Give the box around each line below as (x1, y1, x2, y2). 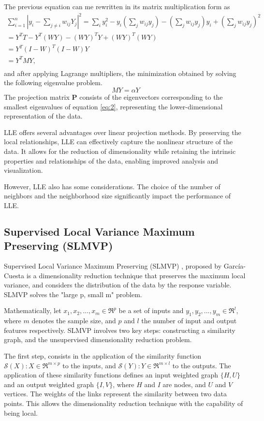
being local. (4, 407, 38, 418)
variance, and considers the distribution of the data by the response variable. (4, 280, 232, 290)
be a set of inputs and (118, 305, 184, 316)
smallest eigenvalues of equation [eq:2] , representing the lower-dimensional (4, 101, 223, 111)
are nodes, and (162, 379, 206, 389)
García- (223, 261, 246, 271)
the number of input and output (141, 316, 237, 326)
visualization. (4, 165, 43, 175)
